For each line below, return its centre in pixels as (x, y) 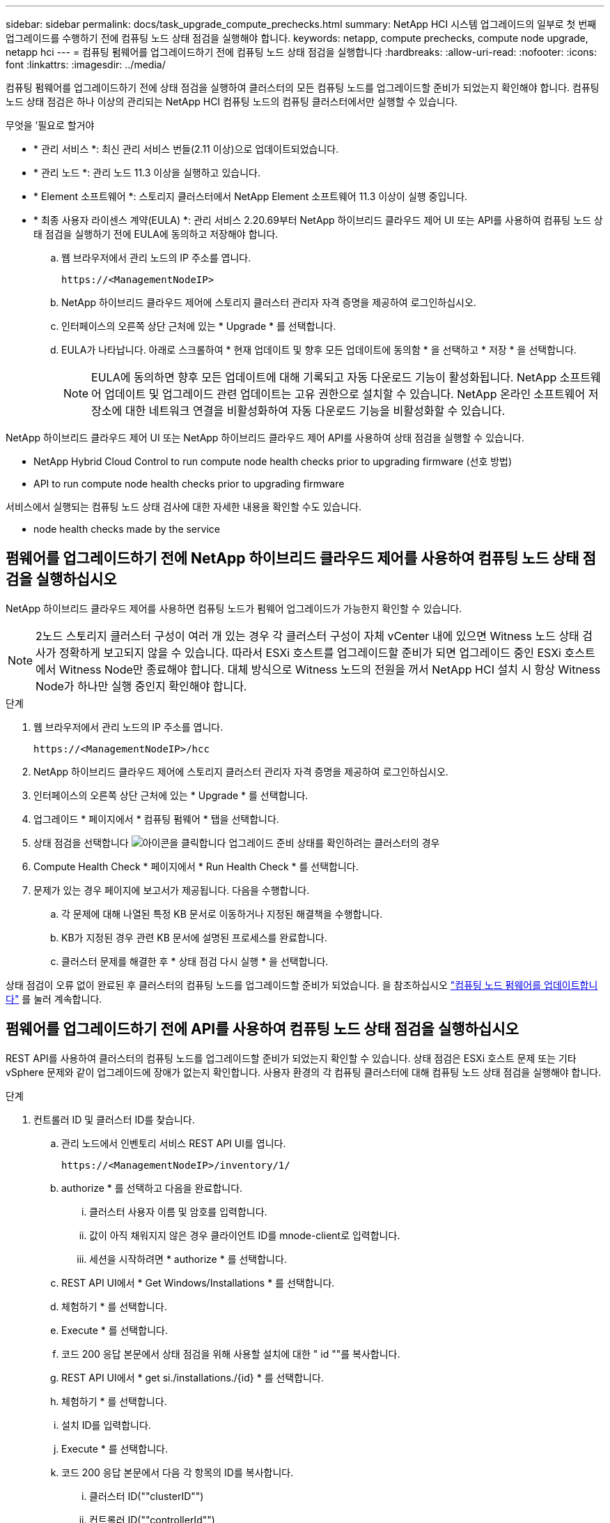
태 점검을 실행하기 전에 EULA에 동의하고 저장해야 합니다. (156, 234)
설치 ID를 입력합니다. (106, 1425)
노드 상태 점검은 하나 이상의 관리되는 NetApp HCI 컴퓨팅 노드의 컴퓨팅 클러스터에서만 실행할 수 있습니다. (232, 101)
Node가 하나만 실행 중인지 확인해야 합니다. (141, 686)
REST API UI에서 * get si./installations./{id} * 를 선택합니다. (193, 1377)
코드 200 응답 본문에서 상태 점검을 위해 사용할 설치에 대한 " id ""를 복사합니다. (231, 1354)
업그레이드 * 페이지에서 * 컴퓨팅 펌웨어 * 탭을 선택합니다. (156, 819)
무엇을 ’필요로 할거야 (50, 125)
